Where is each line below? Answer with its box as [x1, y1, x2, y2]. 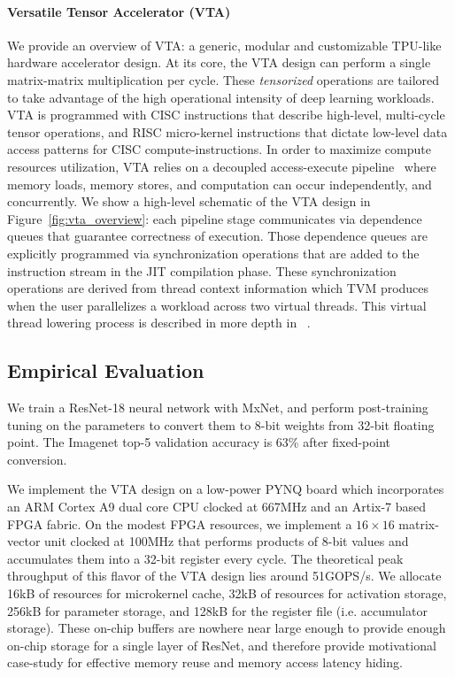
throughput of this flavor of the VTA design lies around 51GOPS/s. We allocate [7, 566, 442, 585]
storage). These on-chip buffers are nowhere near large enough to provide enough [7, 619, 446, 637]
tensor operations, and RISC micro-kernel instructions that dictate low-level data [7, 122, 448, 141]
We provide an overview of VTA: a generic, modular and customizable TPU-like [7, 35, 442, 54]
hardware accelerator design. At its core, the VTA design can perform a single [7, 53, 431, 72]
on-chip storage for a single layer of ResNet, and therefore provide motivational [7, 635, 436, 654]
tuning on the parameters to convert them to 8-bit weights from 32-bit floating [7, 415, 435, 434]
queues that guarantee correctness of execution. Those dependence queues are [7, 227, 428, 245]
